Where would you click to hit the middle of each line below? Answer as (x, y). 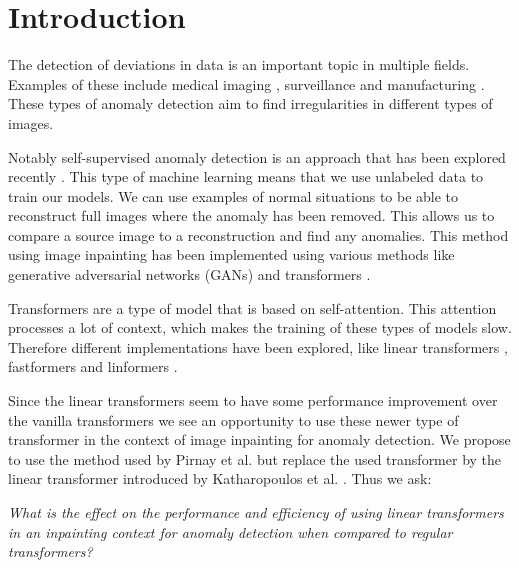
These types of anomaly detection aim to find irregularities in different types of (250, 103)
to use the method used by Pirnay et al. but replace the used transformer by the (255, 458)
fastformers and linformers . (93, 366)
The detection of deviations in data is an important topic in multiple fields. (239, 64)
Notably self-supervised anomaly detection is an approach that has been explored (257, 156)
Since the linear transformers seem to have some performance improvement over (253, 400)
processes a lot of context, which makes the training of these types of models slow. (260, 327)
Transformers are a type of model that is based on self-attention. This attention (252, 307)
